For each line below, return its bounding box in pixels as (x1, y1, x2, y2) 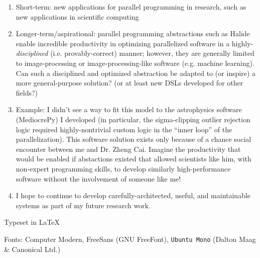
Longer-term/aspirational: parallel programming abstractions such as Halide (16, 28, 250, 39)
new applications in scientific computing (16, 11, 139, 22)
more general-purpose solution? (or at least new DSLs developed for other (16, 77, 243, 88)
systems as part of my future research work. (16, 200, 151, 210)
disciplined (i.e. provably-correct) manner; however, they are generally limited (16, 48, 254, 58)
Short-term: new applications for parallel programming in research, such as (16, 2, 246, 12)
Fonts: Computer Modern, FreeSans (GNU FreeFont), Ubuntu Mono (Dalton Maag (4, 233, 256, 244)
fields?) (16, 87, 38, 98)
